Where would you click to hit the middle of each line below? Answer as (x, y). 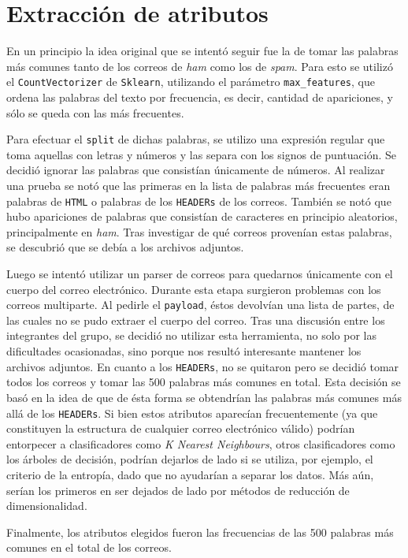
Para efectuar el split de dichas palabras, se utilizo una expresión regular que (196, 139)
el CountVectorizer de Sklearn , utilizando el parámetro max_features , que (191, 82)
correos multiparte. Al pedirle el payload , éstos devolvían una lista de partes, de (200, 305)
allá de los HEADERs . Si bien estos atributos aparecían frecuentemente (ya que (192, 413)
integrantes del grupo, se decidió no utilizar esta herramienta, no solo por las (192, 335)
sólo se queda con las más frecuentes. (95, 112)
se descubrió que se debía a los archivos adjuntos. (125, 247)
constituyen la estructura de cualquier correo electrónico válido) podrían (181, 428)
